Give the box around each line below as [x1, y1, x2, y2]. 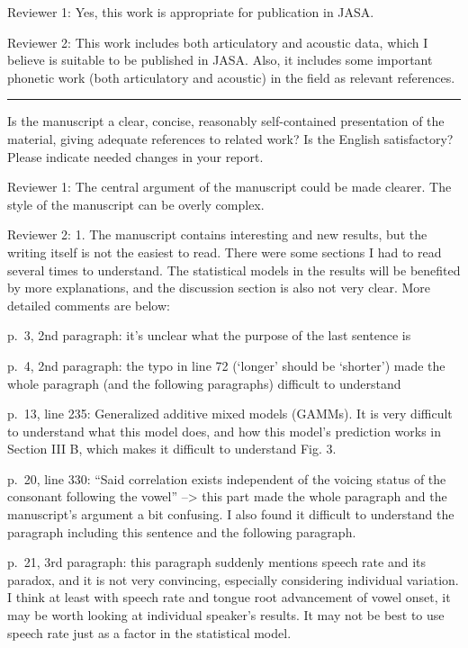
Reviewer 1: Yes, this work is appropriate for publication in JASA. [7, 3, 374, 21]
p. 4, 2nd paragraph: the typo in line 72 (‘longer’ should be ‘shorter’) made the [7, 355, 445, 374]
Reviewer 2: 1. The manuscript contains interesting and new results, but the [7, 225, 427, 244]
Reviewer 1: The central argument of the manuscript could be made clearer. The [7, 177, 452, 196]
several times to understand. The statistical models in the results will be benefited [7, 260, 461, 279]
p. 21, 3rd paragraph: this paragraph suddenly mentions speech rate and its [7, 553, 427, 571]
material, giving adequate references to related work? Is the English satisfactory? [7, 129, 454, 148]
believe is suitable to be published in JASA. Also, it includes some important [7, 50, 433, 69]
